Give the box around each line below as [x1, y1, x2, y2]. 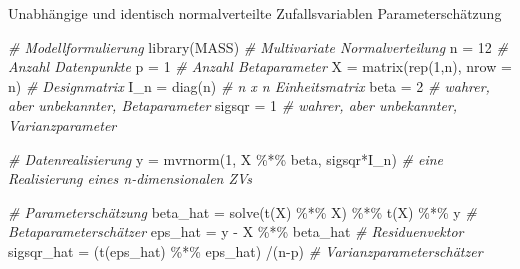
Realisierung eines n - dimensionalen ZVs [8, 168, 253, 189]
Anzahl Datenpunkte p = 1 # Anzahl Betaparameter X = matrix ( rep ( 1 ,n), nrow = [8, 56, 512, 77]
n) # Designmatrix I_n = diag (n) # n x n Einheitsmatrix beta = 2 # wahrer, [8, 75, 490, 96]
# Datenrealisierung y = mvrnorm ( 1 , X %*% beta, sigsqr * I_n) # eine [8, 148, 444, 169]
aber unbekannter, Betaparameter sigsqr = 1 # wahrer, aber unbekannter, [8, 95, 458, 116]
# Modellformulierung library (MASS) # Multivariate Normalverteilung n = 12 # [8, 36, 508, 57]
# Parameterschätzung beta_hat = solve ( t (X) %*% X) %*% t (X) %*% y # [8, 201, 477, 222]
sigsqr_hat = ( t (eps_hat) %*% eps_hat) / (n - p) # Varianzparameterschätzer [8, 240, 483, 261]
